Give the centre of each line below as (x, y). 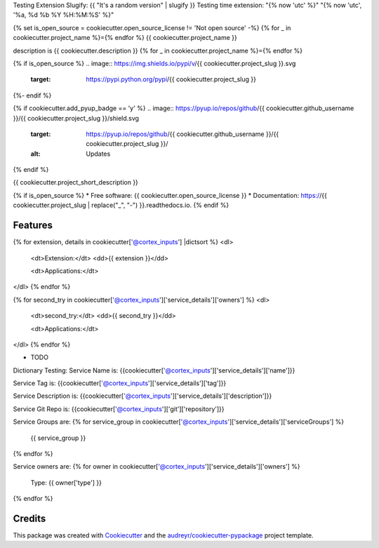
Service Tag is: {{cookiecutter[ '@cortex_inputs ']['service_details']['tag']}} (120, 383)
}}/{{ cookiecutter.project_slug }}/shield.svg (76, 118)
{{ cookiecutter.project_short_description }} (75, 182)
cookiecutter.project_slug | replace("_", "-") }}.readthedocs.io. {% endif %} (121, 205)
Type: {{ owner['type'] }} (66, 482)
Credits (29, 519)
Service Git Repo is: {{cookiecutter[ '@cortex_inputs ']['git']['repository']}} (119, 409)
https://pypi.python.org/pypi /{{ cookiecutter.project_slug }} (171, 79)
